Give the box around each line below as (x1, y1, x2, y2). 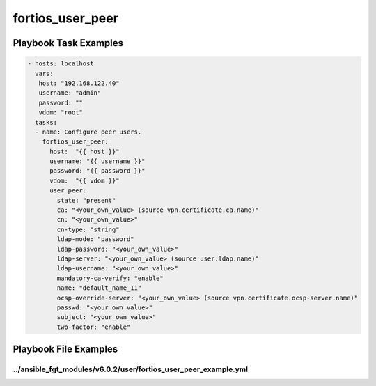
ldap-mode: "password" (56, 236, 135, 243)
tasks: (35, 118, 58, 126)
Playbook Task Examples (13, 37, 124, 49)
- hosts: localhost (27, 60, 94, 68)
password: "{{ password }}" (49, 167, 146, 175)
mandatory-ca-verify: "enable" (56, 274, 164, 282)
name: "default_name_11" (56, 284, 142, 292)
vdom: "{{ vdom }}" (49, 176, 120, 185)
